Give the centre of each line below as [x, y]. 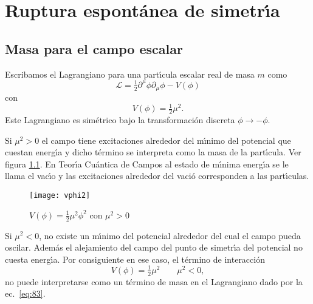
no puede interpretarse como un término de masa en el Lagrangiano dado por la [154, 281]
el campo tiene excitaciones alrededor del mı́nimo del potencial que [166, 140]
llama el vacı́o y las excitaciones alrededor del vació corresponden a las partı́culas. [157, 176]
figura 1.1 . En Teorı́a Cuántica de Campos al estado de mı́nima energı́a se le [147, 164]
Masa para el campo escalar [94, 48]
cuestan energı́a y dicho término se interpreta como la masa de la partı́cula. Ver [153, 152]
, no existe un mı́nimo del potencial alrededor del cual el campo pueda [170, 235]
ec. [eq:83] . [25, 293]
